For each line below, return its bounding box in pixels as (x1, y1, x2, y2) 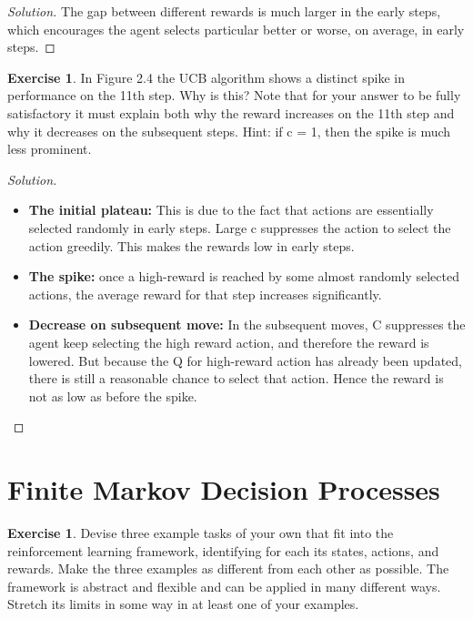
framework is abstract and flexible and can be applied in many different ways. (7, 576, 441, 595)
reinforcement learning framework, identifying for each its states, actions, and (7, 541, 439, 560)
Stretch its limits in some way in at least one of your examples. (7, 594, 359, 614)
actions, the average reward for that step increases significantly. (28, 284, 382, 303)
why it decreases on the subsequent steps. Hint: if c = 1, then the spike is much (7, 121, 451, 140)
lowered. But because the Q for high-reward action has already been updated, (28, 350, 462, 370)
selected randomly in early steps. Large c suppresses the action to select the (28, 218, 451, 237)
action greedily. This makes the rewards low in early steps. (28, 236, 355, 255)
